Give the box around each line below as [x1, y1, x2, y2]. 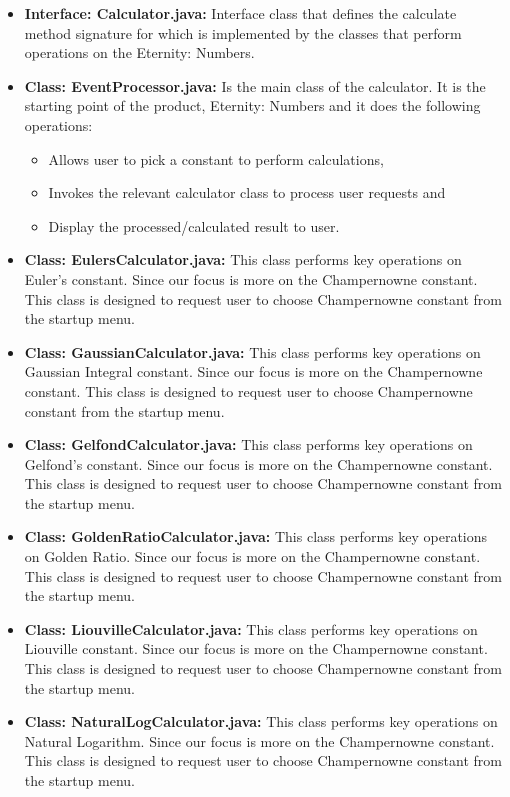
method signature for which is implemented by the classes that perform [24, 22, 462, 43]
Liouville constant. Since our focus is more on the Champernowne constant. [24, 638, 488, 659]
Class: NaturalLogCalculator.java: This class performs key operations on [24, 711, 498, 732]
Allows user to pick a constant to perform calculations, [48, 148, 384, 169]
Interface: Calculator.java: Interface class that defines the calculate [24, 3, 457, 23]
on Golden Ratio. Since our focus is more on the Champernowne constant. [24, 546, 481, 567]
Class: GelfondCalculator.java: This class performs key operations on [24, 434, 473, 455]
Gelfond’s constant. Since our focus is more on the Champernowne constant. [24, 453, 493, 474]
